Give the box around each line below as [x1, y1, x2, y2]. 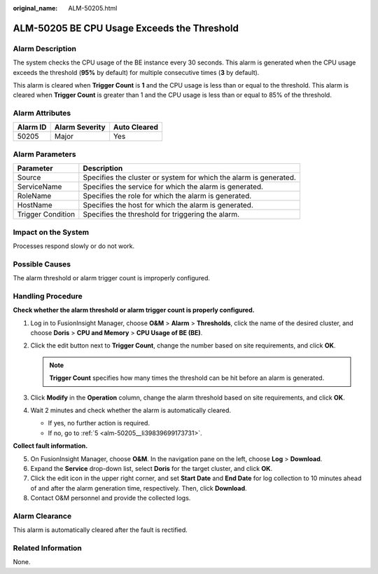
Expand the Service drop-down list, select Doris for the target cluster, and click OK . [30, 464, 273, 472]
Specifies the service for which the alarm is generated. [83, 182, 264, 192]
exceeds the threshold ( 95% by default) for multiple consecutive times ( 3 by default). [13, 68, 260, 76]
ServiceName [17, 182, 62, 192]
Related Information [13, 543, 82, 553]
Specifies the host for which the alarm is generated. [83, 200, 253, 210]
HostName [17, 200, 52, 210]
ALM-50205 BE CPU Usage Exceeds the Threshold [13, 22, 239, 34]
